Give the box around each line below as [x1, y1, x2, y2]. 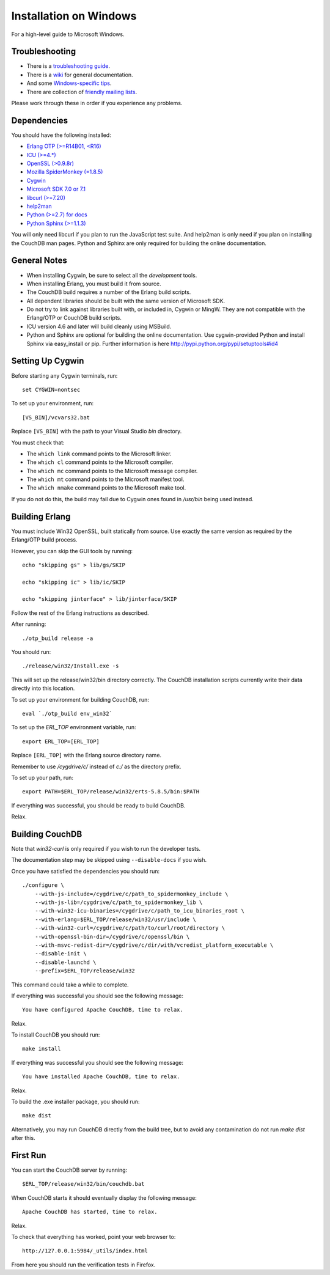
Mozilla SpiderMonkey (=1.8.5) [26, 168, 103, 175]
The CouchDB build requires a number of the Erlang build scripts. [26, 288, 191, 296]
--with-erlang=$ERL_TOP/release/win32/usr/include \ [34, 916, 197, 923]
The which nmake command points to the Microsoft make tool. [26, 484, 186, 491]
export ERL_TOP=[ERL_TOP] [22, 738, 100, 745]
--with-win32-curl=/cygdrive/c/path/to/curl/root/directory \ [34, 925, 226, 931]
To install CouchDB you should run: [11, 1031, 100, 1038]
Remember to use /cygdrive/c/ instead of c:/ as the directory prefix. [11, 763, 182, 770]
